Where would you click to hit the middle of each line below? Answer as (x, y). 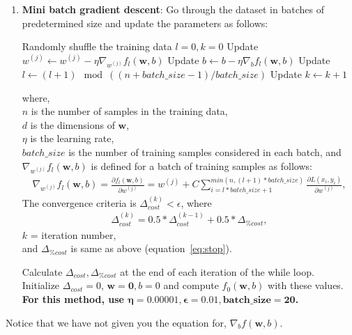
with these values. (306, 285)
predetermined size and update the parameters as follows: (145, 23)
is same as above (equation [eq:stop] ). (151, 248)
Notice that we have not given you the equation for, (116, 322)
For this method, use (73, 299)
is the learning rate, (72, 138)
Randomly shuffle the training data (97, 46)
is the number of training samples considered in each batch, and (205, 151)
